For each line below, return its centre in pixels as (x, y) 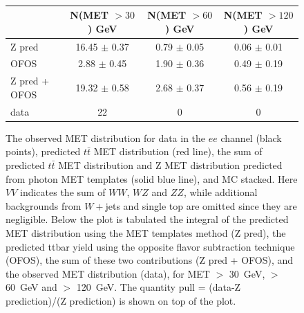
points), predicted (43, 151)
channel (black (251, 137)
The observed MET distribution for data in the (106, 137)
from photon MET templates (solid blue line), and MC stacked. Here (152, 178)
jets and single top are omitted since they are (201, 205)
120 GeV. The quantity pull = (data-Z (159, 287)
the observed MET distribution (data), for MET (108, 273)
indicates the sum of (63, 192)
